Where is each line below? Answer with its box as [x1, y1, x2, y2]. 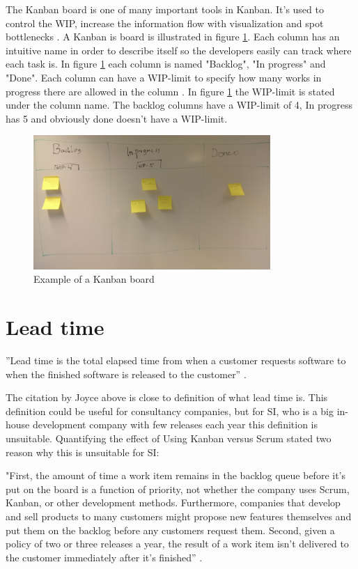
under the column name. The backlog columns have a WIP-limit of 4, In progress [6, 98, 352, 112]
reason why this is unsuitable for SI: [6, 444, 159, 459]
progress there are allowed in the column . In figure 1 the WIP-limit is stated [6, 84, 335, 98]
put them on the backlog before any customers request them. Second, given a [6, 522, 335, 537]
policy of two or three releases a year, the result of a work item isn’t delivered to [6, 536, 349, 551]
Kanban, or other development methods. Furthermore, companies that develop [6, 495, 341, 510]
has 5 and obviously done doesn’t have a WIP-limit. [6, 111, 228, 125]
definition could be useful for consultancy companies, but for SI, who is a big [6, 403, 334, 418]
